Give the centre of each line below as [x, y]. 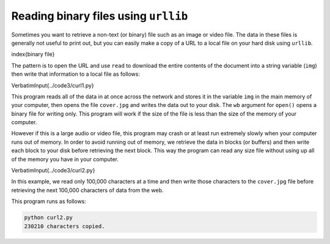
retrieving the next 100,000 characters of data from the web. [87, 190]
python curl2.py [49, 218]
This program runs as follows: [49, 201]
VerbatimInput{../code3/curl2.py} [53, 171]
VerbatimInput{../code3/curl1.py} [53, 85]
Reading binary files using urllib [100, 16]
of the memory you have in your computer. [65, 159]
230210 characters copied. [64, 226]
